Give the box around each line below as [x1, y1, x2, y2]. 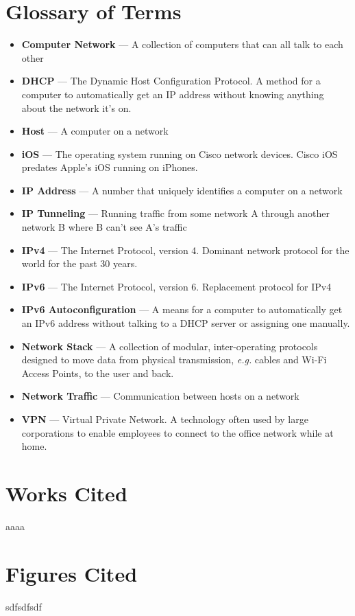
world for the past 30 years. [21, 256, 138, 271]
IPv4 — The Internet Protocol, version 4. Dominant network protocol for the [21, 242, 350, 257]
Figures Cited [5, 559, 138, 587]
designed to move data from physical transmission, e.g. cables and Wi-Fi [21, 352, 327, 367]
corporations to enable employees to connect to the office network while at [21, 425, 334, 440]
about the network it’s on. [21, 100, 132, 115]
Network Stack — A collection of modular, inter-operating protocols [21, 339, 318, 353]
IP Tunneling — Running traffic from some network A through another [21, 206, 330, 220]
